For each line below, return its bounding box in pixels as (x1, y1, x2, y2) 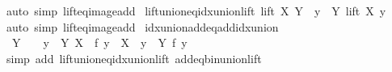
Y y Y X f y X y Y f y (11, 34, 188, 51)
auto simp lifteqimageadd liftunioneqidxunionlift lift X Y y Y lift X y (6, 2, 386, 19)
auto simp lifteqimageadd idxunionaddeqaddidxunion (6, 18, 279, 35)
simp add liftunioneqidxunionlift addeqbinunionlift (6, 49, 262, 66)
